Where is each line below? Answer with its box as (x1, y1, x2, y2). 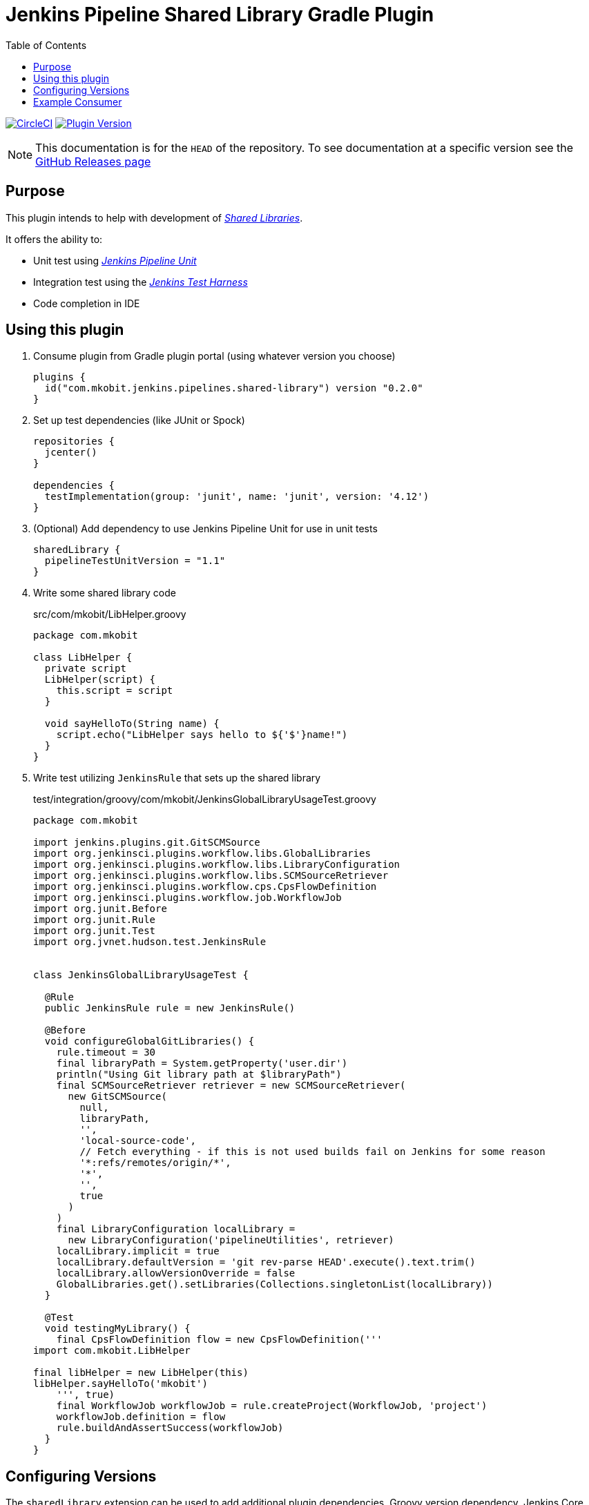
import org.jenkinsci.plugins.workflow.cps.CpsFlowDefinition (33, 881, 377, 893)
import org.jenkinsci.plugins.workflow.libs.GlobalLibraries (33, 848, 371, 860)
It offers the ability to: (6, 233, 103, 245)
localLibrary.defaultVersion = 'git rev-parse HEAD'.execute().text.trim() (56, 1256, 476, 1268)
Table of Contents (6, 39, 87, 51)
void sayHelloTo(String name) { (44, 718, 220, 730)
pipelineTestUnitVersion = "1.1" (44, 555, 226, 567)
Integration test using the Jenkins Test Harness (33, 275, 248, 288)
